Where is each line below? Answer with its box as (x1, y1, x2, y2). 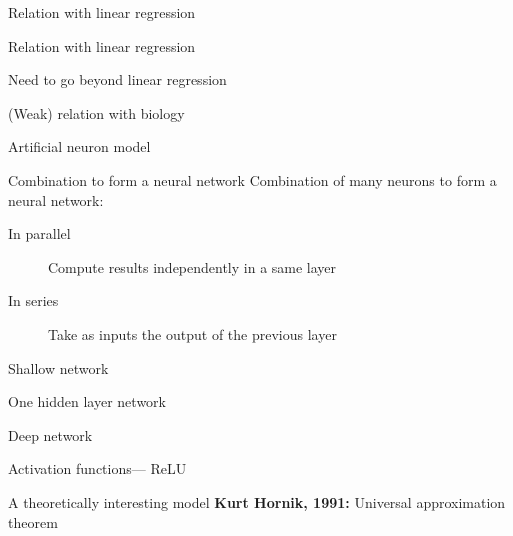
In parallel (8, 223, 71, 244)
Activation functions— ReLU (8, 458, 187, 479)
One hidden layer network (8, 391, 166, 412)
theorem (8, 511, 58, 532)
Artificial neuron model (8, 136, 151, 157)
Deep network (8, 424, 93, 445)
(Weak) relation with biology (8, 102, 185, 123)
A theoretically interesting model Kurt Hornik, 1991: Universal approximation (8, 491, 506, 512)
